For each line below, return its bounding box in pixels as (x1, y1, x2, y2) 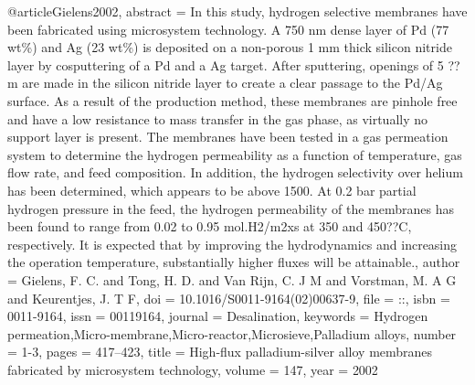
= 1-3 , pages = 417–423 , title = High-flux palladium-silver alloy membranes (7, 342, 433, 361)
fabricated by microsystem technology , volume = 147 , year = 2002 (7, 359, 378, 379)
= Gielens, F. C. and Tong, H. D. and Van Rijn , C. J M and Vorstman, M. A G (7, 270, 457, 289)
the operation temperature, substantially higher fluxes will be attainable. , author (7, 252, 460, 272)
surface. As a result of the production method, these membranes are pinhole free (7, 91, 458, 110)
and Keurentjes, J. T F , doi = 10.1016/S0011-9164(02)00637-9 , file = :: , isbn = (7, 288, 450, 307)
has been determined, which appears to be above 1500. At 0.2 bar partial (7, 180, 417, 199)
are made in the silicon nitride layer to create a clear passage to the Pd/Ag (22, 73, 443, 92)
